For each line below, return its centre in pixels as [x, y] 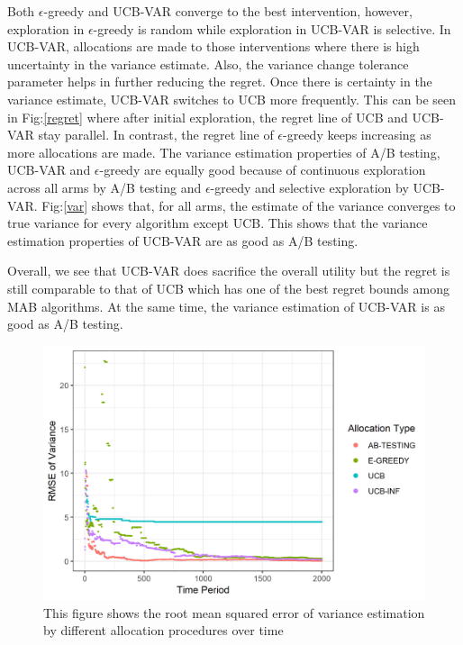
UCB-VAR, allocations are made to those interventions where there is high [213, 46]
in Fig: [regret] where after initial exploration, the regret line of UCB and [208, 117]
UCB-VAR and [49, 170]
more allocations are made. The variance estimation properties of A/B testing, [224, 152]
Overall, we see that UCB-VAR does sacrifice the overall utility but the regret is [229, 271]
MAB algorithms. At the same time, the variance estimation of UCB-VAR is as [226, 306]
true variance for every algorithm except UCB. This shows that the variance [218, 223]
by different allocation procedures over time [163, 630]
